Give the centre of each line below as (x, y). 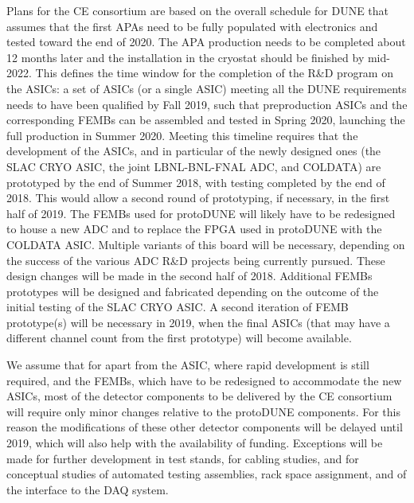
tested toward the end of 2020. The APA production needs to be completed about (206, 42)
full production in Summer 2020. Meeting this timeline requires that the (182, 135)
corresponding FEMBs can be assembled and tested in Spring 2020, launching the (206, 120)
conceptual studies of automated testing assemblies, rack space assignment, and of (207, 474)
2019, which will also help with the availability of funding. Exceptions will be (195, 443)
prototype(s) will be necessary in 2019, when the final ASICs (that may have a (198, 322)
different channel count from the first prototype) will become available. (179, 338)
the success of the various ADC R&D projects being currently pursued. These (196, 260)
